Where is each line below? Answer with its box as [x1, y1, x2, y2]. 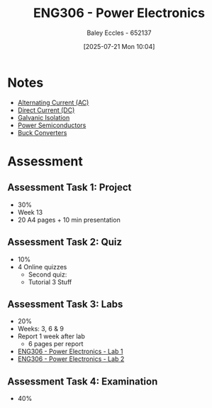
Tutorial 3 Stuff [28, 277, 72, 286]
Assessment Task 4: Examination [7, 375, 158, 387]
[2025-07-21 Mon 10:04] [83, 42, 155, 50]
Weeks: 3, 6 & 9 [17, 325, 64, 333]
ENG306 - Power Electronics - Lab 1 [17, 347, 123, 356]
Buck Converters [17, 128, 67, 136]
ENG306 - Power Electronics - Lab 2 [17, 355, 125, 363]
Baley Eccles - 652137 [87, 28, 152, 37]
